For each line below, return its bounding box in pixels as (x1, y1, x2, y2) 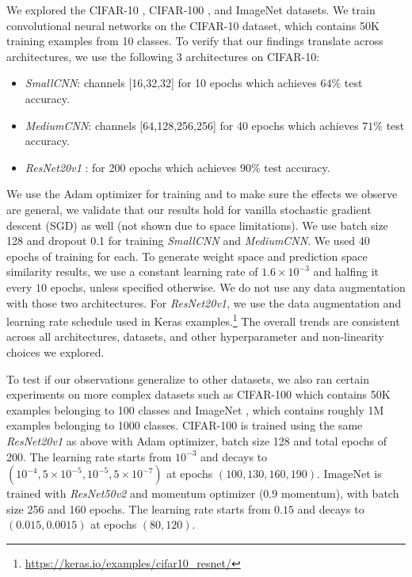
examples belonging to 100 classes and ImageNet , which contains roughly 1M (6, 401, 384, 418)
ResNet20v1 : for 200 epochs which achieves (25, 159, 237, 175)
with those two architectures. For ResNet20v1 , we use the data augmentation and (6, 294, 402, 311)
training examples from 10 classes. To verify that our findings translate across (6, 32, 383, 49)
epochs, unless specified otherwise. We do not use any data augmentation (50, 278, 406, 295)
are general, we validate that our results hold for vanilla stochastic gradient (6, 201, 372, 217)
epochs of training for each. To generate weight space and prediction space (6, 247, 368, 264)
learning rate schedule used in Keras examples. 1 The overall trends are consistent (6, 311, 400, 329)
